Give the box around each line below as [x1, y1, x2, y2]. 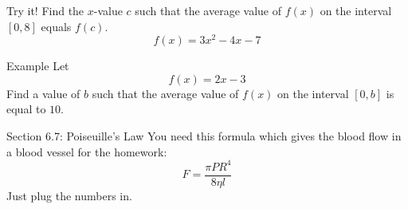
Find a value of [6, 85, 80, 101]
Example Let [6, 57, 69, 74]
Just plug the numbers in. [6, 187, 132, 203]
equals [41, 18, 72, 34]
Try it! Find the [6, 2, 84, 18]
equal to [6, 101, 46, 117]
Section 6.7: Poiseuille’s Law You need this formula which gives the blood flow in [6, 128, 402, 144]
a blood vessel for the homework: [6, 143, 167, 160]
